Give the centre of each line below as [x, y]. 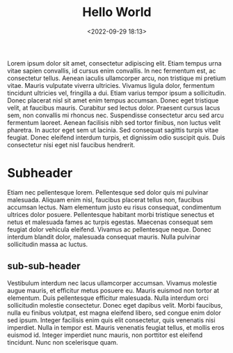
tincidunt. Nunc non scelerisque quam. [63, 342]
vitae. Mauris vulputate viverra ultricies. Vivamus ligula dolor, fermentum [111, 85]
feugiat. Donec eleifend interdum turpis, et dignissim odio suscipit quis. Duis [116, 137]
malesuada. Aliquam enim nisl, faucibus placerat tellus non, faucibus [105, 200]
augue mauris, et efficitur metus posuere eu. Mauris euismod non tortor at [113, 290]
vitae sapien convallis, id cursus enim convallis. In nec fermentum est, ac [112, 70]
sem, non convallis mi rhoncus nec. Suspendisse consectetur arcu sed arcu [116, 115]
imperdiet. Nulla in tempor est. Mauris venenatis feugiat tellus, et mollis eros [116, 327]
